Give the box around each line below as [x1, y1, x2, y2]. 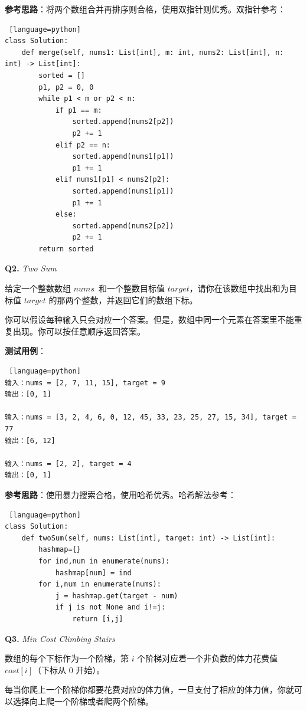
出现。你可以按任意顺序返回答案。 [12, 325, 145, 337]
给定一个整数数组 [5, 282, 71, 294]
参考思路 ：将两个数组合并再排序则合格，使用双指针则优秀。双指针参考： [5, 3, 286, 15]
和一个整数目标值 [98, 282, 165, 294]
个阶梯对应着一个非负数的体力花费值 [137, 652, 278, 664]
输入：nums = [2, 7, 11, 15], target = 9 [5, 378, 165, 387]
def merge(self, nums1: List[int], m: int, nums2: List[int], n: [21, 48, 284, 57]
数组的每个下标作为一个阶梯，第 [5, 652, 129, 664]
